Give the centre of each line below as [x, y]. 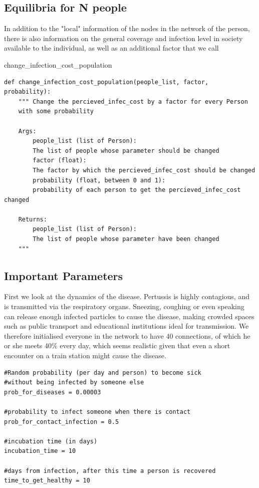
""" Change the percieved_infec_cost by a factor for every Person [133, 101]
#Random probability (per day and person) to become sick [103, 373]
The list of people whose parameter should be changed [126, 151]
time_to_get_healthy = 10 [47, 481]
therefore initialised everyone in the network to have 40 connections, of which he [127, 335]
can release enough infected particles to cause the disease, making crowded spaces [129, 316]
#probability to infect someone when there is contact [97, 412]
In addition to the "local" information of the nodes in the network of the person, [127, 28]
